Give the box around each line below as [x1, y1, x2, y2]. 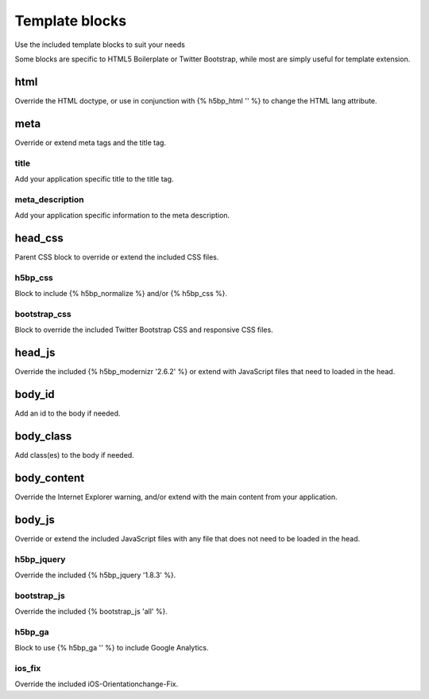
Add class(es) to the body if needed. [14, 450, 134, 459]
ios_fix [14, 662, 41, 674]
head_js [14, 346, 56, 360]
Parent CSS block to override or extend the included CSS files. [14, 252, 219, 262]
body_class [14, 429, 72, 443]
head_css [14, 231, 64, 244]
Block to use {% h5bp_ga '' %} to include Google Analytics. [14, 643, 210, 653]
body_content [14, 471, 85, 485]
